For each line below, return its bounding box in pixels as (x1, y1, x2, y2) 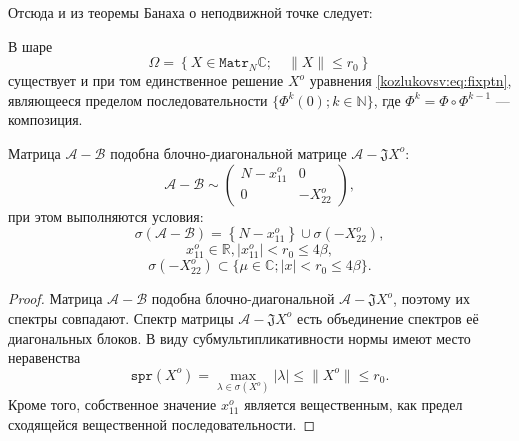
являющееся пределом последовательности (8, 89, 268, 110)
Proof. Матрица (8, 288, 103, 309)
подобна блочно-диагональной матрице (110, 142, 347, 163)
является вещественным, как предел (244, 393, 463, 414)
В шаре (8, 35, 53, 56)
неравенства (8, 347, 81, 368)
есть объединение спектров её (296, 307, 479, 328)
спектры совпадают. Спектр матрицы (8, 307, 234, 328)
